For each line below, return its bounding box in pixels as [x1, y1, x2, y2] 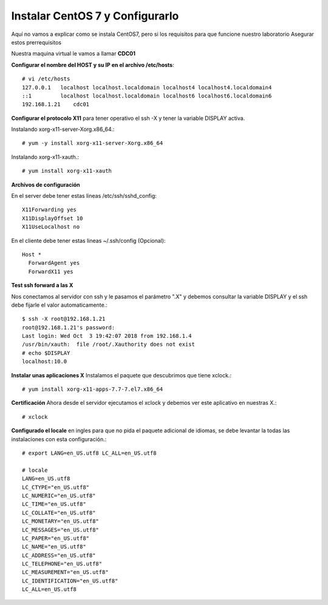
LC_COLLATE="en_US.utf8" [22, 509, 96, 516]
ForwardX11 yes [28, 268, 73, 275]
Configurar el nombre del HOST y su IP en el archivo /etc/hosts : [11, 61, 174, 68]
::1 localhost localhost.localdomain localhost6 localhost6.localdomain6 [22, 92, 272, 99]
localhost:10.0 [22, 358, 67, 365]
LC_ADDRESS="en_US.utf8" [22, 551, 96, 559]
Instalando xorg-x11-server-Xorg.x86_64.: [11, 125, 115, 133]
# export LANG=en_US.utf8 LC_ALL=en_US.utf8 [22, 450, 157, 456]
